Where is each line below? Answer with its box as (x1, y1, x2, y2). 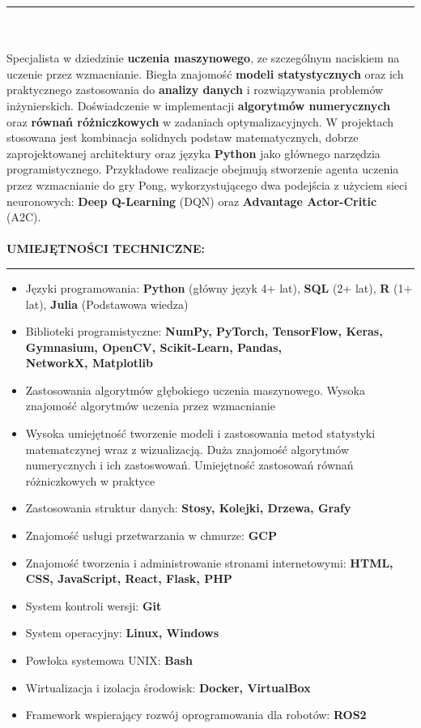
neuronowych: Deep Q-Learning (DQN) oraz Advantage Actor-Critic (6, 192, 377, 209)
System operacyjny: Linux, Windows (25, 624, 219, 641)
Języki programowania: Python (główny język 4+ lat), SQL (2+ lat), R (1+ (25, 279, 413, 296)
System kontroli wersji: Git (25, 597, 162, 614)
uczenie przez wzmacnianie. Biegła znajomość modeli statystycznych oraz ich (6, 65, 404, 82)
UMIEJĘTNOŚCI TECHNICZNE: (6, 240, 206, 257)
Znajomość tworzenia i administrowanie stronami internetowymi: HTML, (25, 554, 393, 571)
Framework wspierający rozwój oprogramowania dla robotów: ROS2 (25, 706, 367, 723)
